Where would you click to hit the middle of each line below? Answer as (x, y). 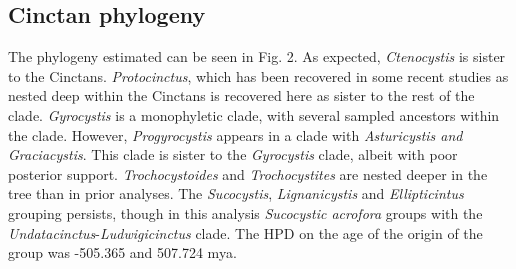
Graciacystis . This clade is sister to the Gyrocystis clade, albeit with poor (233, 154)
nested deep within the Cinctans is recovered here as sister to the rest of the (241, 95)
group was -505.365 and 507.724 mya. (122, 252)
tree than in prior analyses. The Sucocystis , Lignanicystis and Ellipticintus (236, 193)
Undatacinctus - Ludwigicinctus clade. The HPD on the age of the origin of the (245, 232)
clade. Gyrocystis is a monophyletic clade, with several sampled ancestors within (254, 114)
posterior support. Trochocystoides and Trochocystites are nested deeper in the (248, 173)
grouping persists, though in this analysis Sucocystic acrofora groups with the (245, 212)
